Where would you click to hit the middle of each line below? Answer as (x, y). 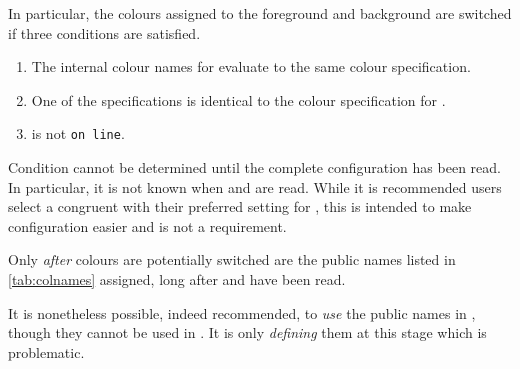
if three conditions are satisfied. (104, 32)
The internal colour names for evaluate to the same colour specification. (251, 66)
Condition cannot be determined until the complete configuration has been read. (254, 167)
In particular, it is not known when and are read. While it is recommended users (255, 186)
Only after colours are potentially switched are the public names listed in (232, 259)
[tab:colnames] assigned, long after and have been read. (177, 279)
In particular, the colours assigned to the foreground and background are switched (260, 13)
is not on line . (78, 133)
